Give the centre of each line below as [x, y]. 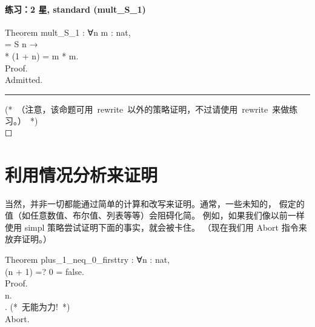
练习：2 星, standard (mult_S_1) [75, 9]
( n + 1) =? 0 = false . [45, 271]
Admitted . [24, 80]
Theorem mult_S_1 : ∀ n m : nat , [68, 32]
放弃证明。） [28, 239]
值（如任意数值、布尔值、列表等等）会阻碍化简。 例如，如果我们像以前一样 [155, 215]
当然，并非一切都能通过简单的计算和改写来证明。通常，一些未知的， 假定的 [155, 203]
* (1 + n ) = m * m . [42, 55]
